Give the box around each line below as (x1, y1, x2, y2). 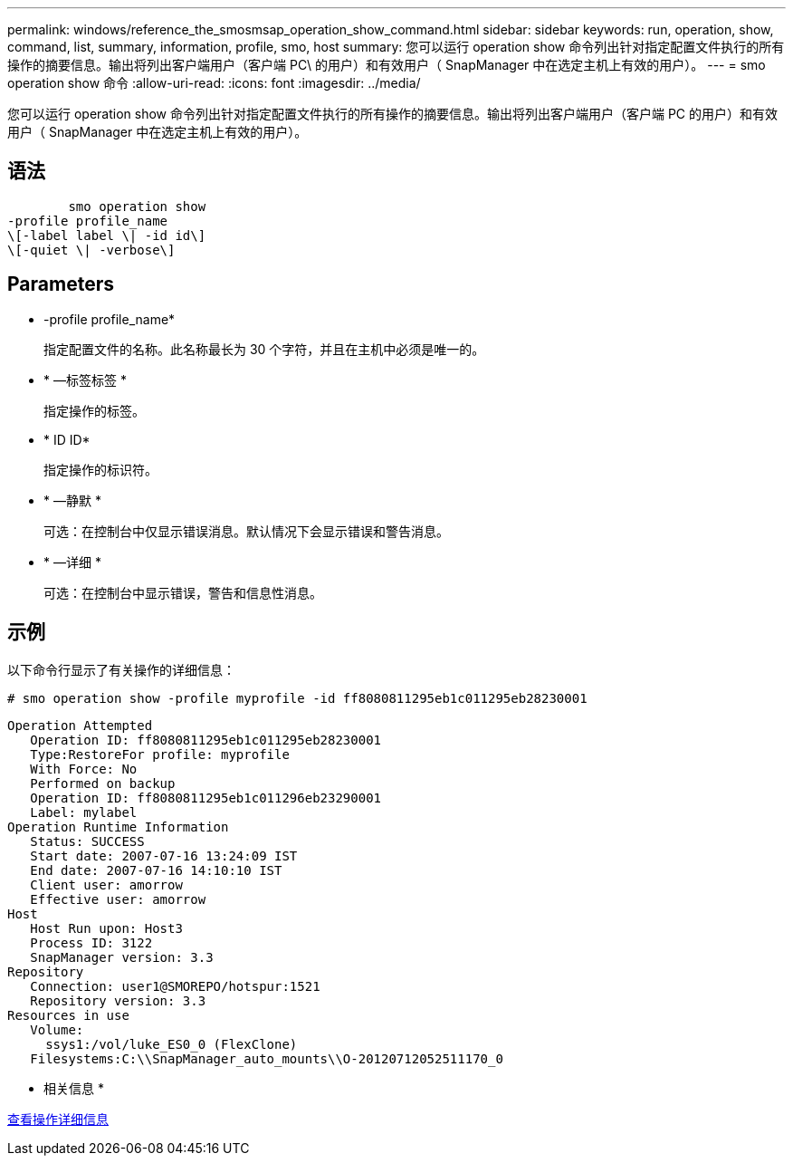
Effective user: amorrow (30, 891, 206, 907)
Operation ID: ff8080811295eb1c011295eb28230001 (30, 732, 382, 747)
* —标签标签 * (43, 371, 127, 388)
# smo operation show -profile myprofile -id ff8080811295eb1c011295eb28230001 (7, 690, 588, 706)
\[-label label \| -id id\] (7, 227, 206, 243)
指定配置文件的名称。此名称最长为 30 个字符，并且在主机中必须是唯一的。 (43, 341, 485, 357)
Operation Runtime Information (7, 819, 229, 834)
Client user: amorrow (30, 877, 183, 892)
